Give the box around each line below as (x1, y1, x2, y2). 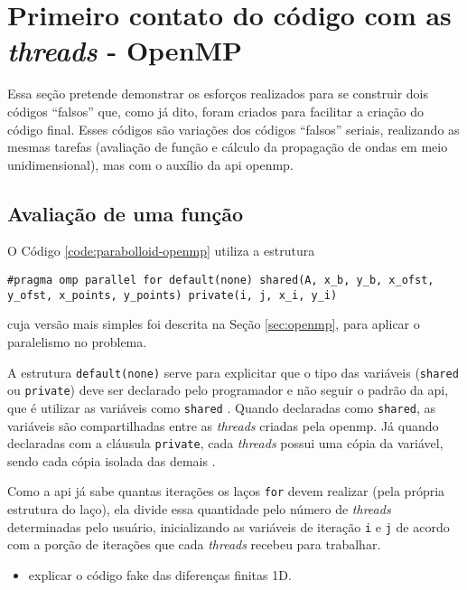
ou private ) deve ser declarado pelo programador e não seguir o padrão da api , (7, 380, 449, 399)
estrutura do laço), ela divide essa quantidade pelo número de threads (7, 500, 391, 519)
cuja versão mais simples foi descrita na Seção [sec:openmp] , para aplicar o (7, 314, 420, 333)
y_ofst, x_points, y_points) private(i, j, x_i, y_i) (7, 288, 338, 302)
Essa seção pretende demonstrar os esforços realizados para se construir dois (7, 84, 429, 103)
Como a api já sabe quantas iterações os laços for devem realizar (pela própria (7, 482, 445, 501)
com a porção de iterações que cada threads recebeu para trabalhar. (7, 535, 381, 554)
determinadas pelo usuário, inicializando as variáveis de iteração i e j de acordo (7, 517, 450, 536)
